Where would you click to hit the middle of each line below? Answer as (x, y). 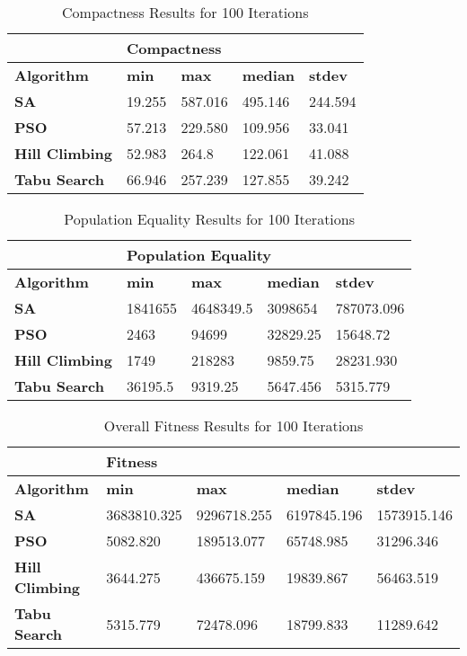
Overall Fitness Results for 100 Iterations (233, 426)
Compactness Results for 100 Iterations (185, 12)
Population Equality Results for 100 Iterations (210, 219)
